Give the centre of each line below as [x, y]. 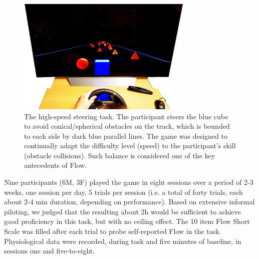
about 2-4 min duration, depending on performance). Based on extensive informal [129, 202]
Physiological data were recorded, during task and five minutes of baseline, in [123, 241]
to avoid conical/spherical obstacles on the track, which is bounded [127, 126]
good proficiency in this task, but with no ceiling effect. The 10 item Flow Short [127, 221]
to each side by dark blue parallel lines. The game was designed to [126, 136]
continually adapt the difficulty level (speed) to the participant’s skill [130, 146]
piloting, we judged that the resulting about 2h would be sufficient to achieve [122, 211]
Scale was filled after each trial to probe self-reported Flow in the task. [113, 231]
